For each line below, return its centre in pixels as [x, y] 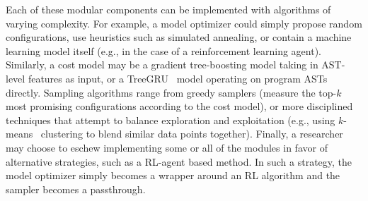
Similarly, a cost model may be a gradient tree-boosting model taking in [162, 65]
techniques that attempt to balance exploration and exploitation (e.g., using [171, 120]
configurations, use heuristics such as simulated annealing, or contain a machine [179, 37]
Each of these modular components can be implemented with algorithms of [168, 9]
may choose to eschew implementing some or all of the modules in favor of [167, 147]
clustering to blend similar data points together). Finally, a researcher [192, 134]
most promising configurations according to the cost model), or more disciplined [179, 106]
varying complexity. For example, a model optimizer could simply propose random [184, 23]
